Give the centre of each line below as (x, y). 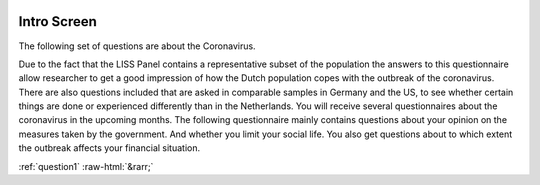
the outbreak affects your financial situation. (109, 148)
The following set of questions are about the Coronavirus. (137, 46)
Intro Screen (57, 21)
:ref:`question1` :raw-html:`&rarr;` (86, 166)
